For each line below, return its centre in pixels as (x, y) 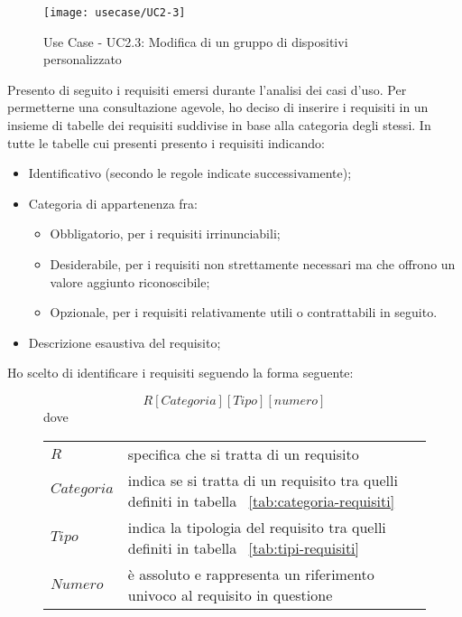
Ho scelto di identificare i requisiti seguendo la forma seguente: (180, 373)
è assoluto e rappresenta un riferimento (251, 574)
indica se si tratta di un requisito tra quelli (263, 480)
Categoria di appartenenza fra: (113, 203)
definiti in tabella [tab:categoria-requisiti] (261, 500)
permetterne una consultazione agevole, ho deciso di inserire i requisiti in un (218, 107)
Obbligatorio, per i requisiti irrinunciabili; (165, 234)
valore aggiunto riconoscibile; (130, 281)
